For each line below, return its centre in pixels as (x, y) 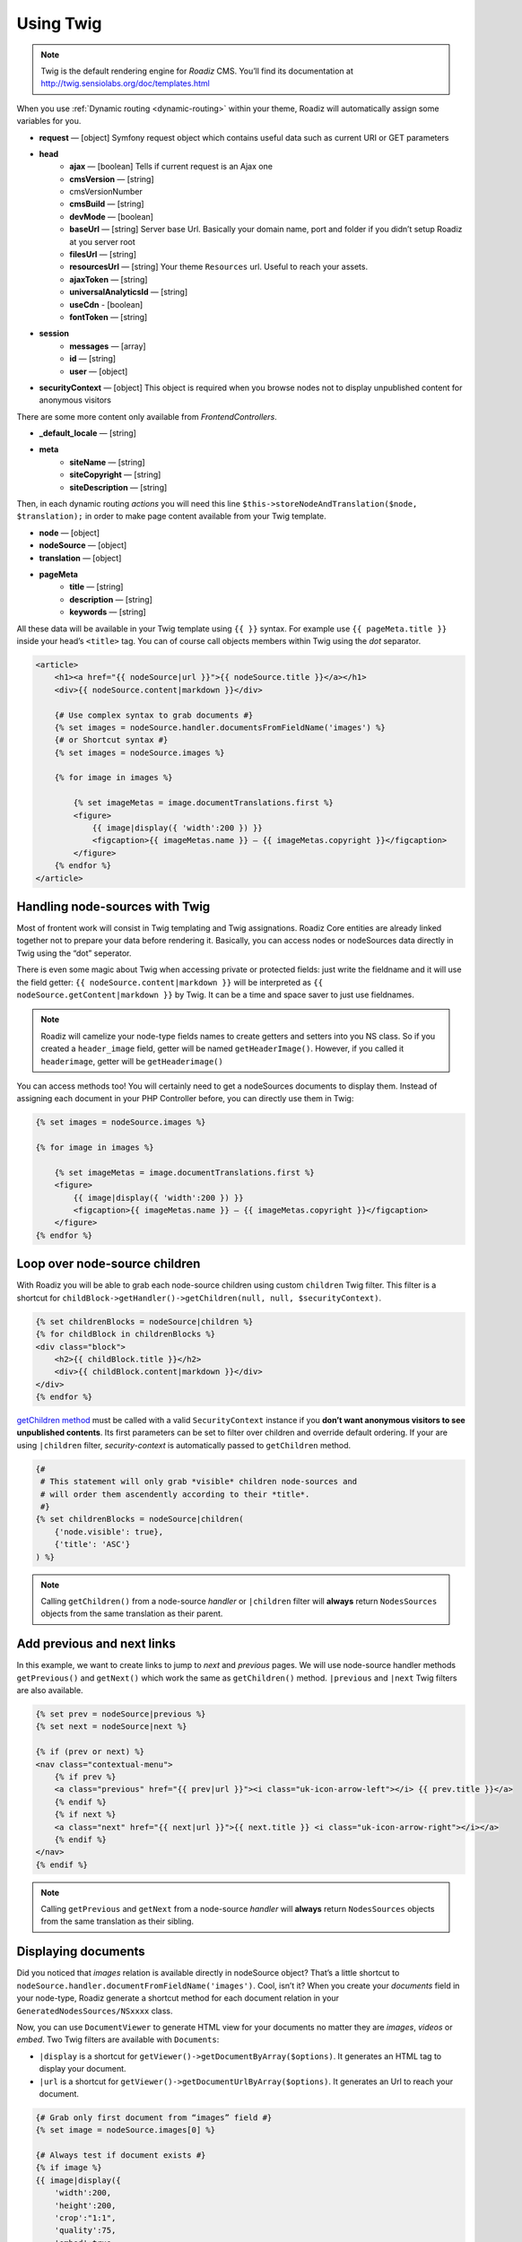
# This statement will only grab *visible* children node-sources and (199, 1482)
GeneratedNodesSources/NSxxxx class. (95, 2011)
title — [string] (96, 587)
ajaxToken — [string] (109, 279)
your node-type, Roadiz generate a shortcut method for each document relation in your (178, 1998)
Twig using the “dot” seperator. (74, 953)
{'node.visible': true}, (109, 1532)
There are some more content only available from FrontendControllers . (147, 416)
